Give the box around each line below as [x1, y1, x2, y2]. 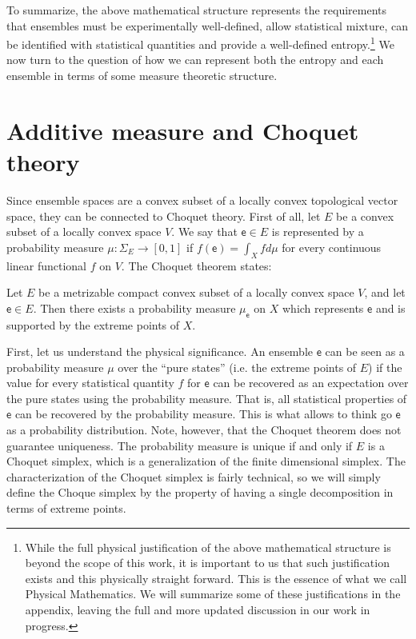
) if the [368, 358, 402, 375]
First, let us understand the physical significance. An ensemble [6, 343, 314, 360]
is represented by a [271, 223, 364, 240]
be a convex [336, 207, 394, 224]
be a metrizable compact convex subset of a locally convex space [38, 284, 354, 301]
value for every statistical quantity [6, 374, 174, 391]
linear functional [6, 257, 87, 274]
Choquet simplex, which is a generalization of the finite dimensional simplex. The [6, 453, 406, 469]
